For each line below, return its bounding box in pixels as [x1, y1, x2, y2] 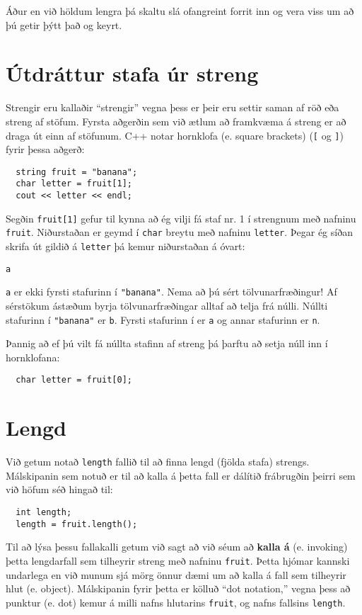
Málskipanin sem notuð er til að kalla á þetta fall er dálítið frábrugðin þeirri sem [6, 468, 356, 483]
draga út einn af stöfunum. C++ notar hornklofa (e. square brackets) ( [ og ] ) [6, 128, 344, 142]
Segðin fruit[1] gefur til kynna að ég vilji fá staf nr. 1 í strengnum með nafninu [6, 210, 356, 225]
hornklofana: [6, 349, 60, 364]
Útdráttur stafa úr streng [6, 59, 259, 88]
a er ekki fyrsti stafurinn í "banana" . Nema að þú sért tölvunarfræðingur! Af [6, 284, 337, 299]
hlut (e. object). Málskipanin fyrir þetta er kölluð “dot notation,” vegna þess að [6, 581, 351, 596]
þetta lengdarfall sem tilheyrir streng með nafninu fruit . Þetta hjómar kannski [6, 553, 350, 568]
